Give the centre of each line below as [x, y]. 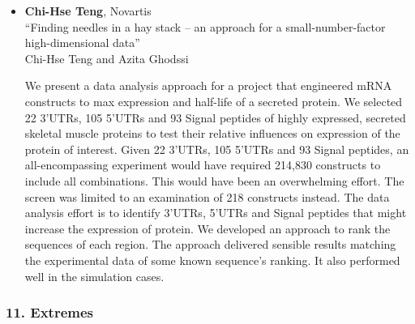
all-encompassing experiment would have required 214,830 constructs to [203, 165]
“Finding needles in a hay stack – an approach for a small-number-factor [205, 26]
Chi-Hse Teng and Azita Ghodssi [107, 58]
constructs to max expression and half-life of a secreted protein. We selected [214, 101]
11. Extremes [50, 312]
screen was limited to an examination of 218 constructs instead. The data [207, 196]
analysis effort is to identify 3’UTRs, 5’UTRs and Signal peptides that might [216, 213]
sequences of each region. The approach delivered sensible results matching [210, 244]
